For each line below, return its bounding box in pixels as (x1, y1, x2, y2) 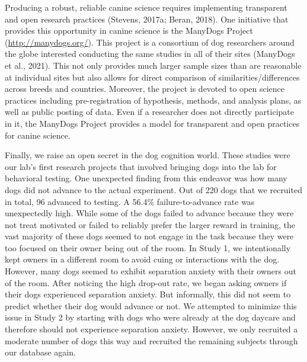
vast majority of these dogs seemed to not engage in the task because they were (5, 230, 294, 242)
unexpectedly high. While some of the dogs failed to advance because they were (5, 207, 294, 219)
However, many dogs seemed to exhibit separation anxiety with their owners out (5, 265, 296, 277)
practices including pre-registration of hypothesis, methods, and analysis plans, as (5, 94, 302, 106)
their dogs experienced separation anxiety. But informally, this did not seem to (5, 288, 291, 300)
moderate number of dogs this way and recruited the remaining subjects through (5, 334, 298, 347)
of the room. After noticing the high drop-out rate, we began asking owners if (5, 276, 287, 289)
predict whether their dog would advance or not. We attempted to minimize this (5, 299, 297, 312)
